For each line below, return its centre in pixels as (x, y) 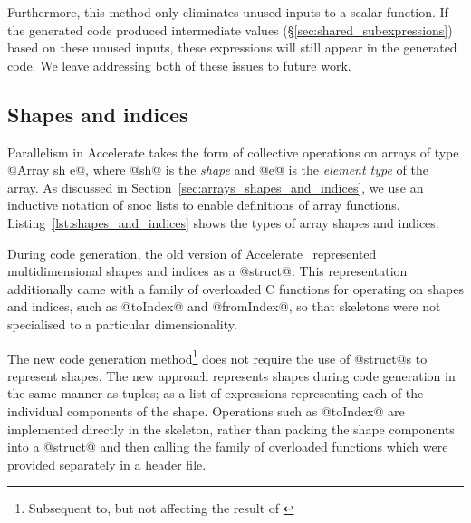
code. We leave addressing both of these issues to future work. (179, 65)
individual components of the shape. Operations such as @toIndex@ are (206, 410)
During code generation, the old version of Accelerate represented (192, 253)
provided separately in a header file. (107, 464)
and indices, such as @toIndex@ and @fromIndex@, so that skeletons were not (224, 306)
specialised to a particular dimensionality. (122, 323)
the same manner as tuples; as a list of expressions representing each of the (216, 393)
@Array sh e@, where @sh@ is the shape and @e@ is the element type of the (218, 170)
